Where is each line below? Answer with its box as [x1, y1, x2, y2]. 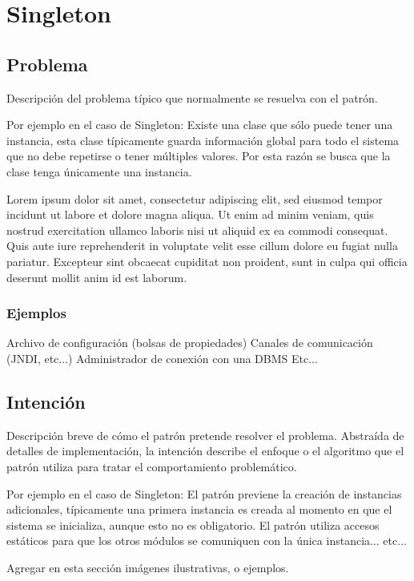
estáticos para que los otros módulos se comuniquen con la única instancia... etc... [6, 532, 407, 549]
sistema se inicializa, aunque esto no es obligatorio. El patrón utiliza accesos [6, 516, 380, 533]
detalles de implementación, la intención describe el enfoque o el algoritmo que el [6, 442, 404, 459]
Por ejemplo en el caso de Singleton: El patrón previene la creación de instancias [6, 485, 402, 502]
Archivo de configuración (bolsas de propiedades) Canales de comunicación [6, 334, 373, 351]
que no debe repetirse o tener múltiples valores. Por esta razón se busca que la [6, 147, 391, 164]
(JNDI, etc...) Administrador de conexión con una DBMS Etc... [6, 349, 318, 366]
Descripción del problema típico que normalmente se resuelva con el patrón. [6, 89, 378, 106]
